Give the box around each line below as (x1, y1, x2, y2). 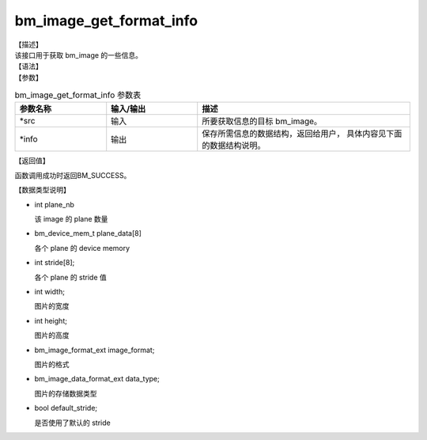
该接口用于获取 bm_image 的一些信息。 (14, 50, 142, 59)
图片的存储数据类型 (34, 389, 97, 398)
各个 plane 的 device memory (34, 243, 130, 252)
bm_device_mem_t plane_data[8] (34, 229, 142, 238)
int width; (34, 287, 65, 296)
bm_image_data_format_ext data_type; (34, 374, 160, 384)
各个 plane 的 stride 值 (34, 272, 107, 282)
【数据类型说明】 (14, 185, 70, 195)
